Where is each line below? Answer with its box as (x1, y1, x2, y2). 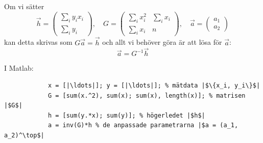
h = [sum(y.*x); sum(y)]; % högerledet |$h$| (47, 111, 205, 119)
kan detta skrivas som (4, 37, 73, 47)
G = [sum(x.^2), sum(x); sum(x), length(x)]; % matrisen (47, 92, 246, 99)
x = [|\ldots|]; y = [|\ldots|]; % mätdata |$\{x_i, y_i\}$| (47, 82, 260, 90)
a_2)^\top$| (4, 132, 44, 139)
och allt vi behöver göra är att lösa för (102, 37, 222, 47)
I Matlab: (4, 63, 34, 73)
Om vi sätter (4, 1, 44, 11)
